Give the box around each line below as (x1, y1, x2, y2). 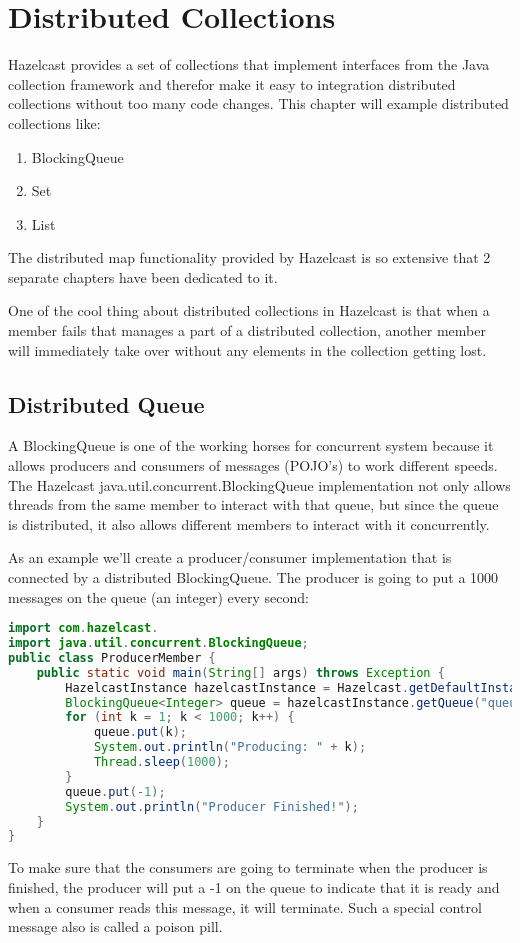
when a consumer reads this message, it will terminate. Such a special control (8, 896, 482, 917)
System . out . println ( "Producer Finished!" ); (65, 799, 359, 814)
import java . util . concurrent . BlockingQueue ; (8, 636, 309, 651)
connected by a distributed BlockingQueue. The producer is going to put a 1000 (8, 567, 499, 588)
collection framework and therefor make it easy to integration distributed (8, 73, 456, 94)
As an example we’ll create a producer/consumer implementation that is (8, 547, 452, 568)
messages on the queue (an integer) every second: (8, 586, 309, 607)
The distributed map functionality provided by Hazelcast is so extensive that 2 (8, 247, 491, 268)
